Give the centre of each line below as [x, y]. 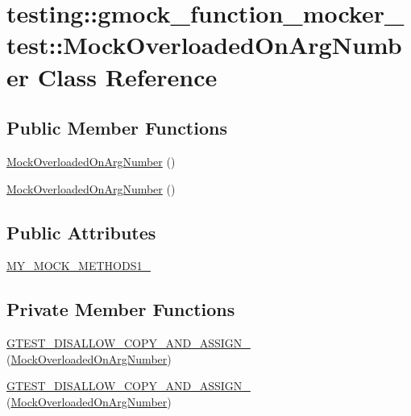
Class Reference [127, 76]
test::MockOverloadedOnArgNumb [204, 45]
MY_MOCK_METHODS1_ [79, 266]
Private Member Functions [121, 309]
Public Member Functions [117, 128]
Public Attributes [81, 232]
